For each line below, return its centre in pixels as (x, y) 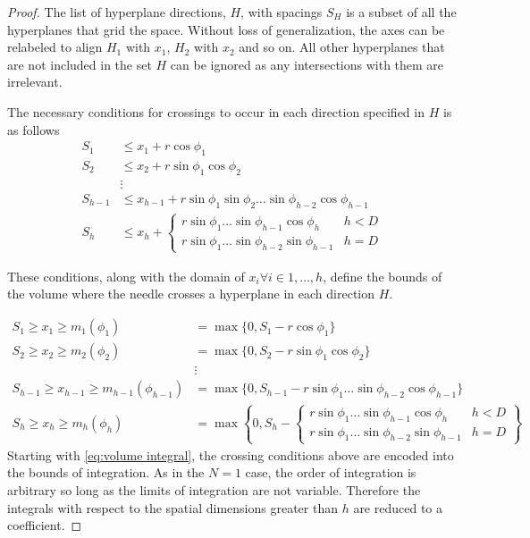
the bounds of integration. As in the (106, 472)
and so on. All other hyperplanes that (342, 47)
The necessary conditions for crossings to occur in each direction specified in (216, 111)
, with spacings (282, 12)
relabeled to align (55, 47)
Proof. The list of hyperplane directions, (117, 12)
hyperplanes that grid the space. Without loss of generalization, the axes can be (226, 29)
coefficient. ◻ (45, 525)
